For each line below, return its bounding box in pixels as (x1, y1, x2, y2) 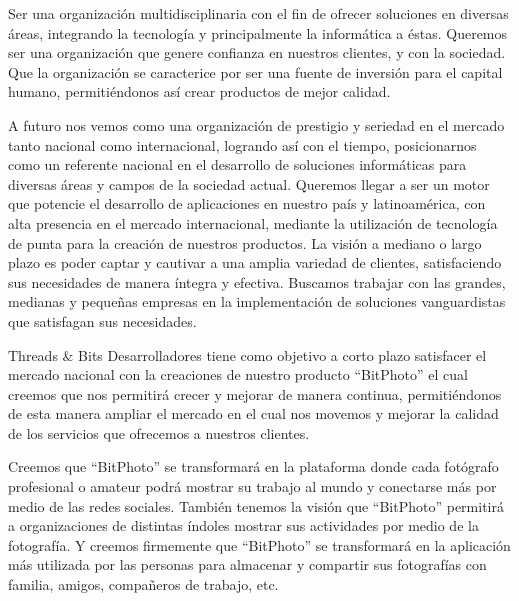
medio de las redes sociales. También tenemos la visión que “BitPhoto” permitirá (8, 495, 504, 516)
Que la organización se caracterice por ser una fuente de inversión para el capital (8, 61, 503, 82)
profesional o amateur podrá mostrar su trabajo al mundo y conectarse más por (8, 476, 497, 497)
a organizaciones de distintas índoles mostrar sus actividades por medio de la (8, 515, 479, 536)
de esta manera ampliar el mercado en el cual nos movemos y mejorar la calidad (8, 403, 499, 424)
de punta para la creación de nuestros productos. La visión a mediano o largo (8, 232, 482, 253)
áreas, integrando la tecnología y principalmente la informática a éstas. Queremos (8, 22, 508, 43)
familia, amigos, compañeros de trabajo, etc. (8, 574, 279, 595)
